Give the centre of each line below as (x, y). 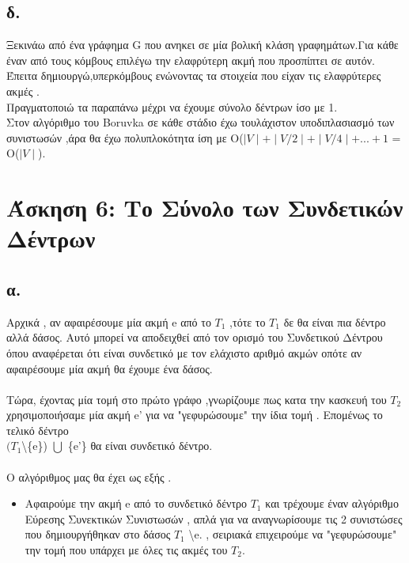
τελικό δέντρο (38, 430)
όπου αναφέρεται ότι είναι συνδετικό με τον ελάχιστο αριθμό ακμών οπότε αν (184, 352)
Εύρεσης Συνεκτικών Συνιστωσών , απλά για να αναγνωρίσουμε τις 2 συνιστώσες (214, 518)
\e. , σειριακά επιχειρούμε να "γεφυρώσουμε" (293, 534)
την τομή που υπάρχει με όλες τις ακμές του (126, 550)
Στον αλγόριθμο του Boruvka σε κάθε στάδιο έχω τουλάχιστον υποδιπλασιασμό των (201, 122)
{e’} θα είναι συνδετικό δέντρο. (140, 446)
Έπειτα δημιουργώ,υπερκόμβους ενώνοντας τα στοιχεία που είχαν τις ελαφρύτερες (194, 76)
